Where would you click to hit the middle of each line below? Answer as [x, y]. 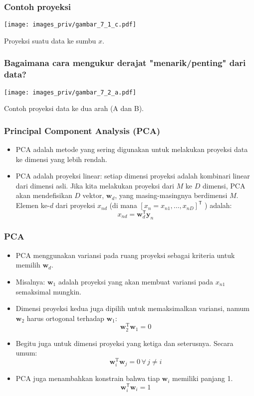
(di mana [123, 205]
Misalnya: [30, 281]
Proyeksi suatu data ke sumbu [50, 40]
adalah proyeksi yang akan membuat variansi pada [136, 281]
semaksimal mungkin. [49, 291]
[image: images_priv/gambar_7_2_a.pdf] [70, 92]
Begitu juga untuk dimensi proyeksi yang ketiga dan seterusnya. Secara [125, 343]
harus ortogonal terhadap [65, 318]
